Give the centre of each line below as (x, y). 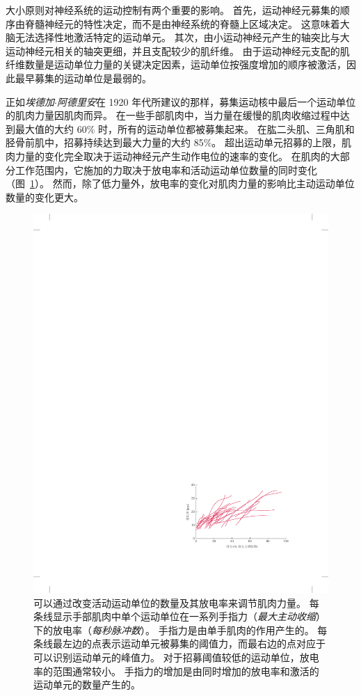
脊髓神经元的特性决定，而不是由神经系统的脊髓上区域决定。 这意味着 (182, 23)
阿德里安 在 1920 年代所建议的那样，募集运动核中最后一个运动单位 (206, 101)
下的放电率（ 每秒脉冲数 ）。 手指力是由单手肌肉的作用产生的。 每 (180, 630)
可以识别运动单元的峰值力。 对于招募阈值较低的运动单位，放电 (176, 657)
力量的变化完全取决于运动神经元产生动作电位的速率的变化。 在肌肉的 (173, 156)
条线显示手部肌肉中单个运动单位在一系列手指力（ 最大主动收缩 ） (179, 616)
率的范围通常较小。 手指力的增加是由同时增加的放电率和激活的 (176, 671)
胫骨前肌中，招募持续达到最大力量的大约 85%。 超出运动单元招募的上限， (174, 142)
